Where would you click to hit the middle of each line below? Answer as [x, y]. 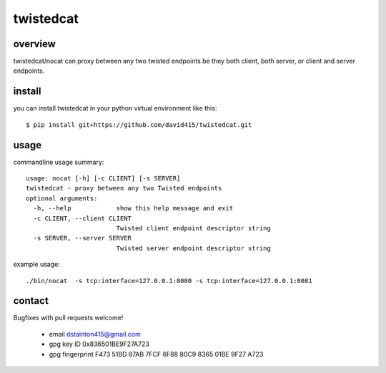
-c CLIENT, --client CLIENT [83, 218]
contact [31, 301]
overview [35, 44]
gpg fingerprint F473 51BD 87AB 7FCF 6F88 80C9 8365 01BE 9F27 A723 [156, 354]
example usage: [36, 265]
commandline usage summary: [59, 162]
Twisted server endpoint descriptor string [193, 248]
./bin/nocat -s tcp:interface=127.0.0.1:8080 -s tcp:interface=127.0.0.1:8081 [169, 281]
